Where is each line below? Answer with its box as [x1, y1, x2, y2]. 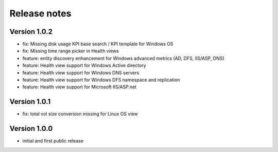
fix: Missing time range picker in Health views [22, 48, 119, 54]
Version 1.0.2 [9, 27, 53, 36]
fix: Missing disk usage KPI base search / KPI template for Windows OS [22, 41, 173, 47]
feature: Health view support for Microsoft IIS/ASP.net [22, 84, 136, 90]
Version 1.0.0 [9, 124, 53, 133]
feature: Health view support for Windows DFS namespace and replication [22, 77, 180, 83]
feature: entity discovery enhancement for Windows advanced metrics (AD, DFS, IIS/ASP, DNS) [22, 55, 224, 61]
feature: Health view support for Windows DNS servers [22, 69, 140, 75]
